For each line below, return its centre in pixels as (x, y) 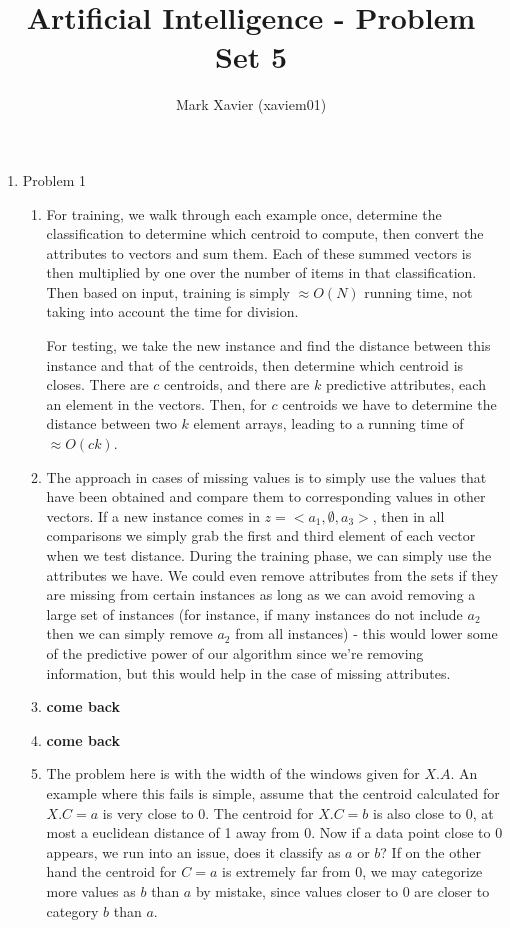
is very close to (148, 812)
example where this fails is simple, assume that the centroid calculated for (273, 792)
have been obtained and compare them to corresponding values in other (266, 496)
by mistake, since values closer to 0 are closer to (342, 890)
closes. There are (97, 384)
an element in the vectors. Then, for (156, 403)
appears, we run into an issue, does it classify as (193, 851)
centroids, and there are (237, 384)
